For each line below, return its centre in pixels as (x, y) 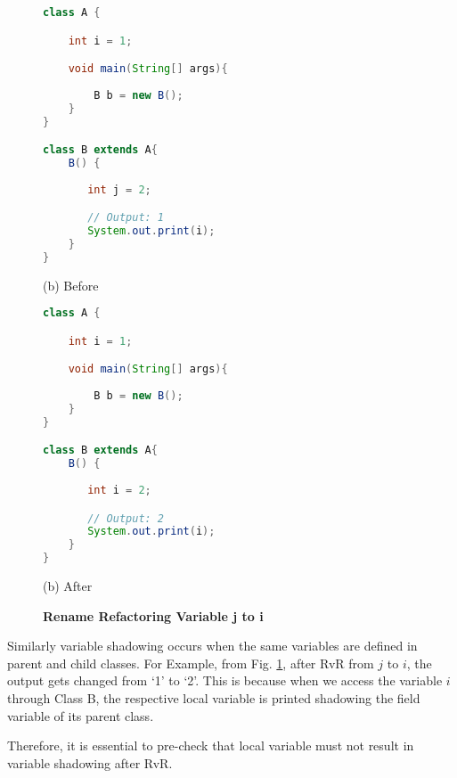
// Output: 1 (126, 218)
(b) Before (71, 285)
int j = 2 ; (119, 189)
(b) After (68, 586)
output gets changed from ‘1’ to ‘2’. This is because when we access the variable (225, 680)
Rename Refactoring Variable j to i (153, 615)
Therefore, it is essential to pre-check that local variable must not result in (211, 745)
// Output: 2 (126, 518)
